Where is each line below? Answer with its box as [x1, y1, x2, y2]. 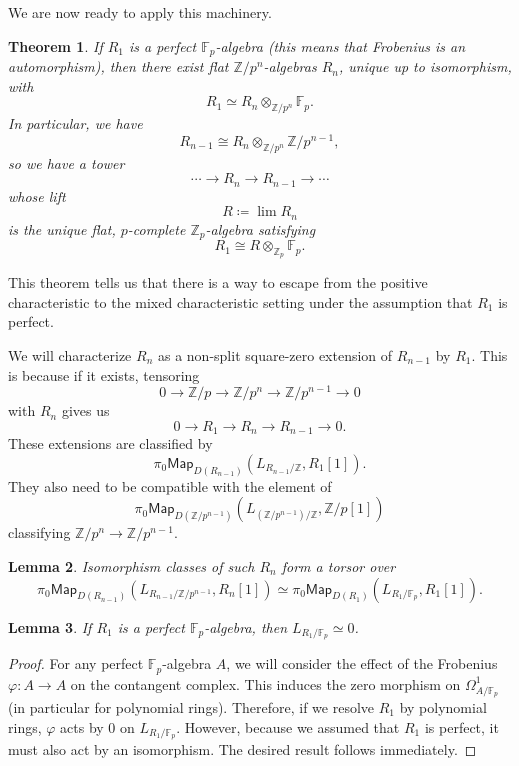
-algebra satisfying [205, 218, 316, 239]
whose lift [8, 185, 66, 206]
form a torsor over [281, 555, 396, 576]
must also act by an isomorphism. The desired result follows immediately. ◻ [8, 739, 477, 760]
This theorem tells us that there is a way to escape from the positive [8, 272, 428, 293]
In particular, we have [8, 113, 143, 134]
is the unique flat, [8, 218, 116, 239]
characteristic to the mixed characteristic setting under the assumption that [8, 291, 473, 312]
